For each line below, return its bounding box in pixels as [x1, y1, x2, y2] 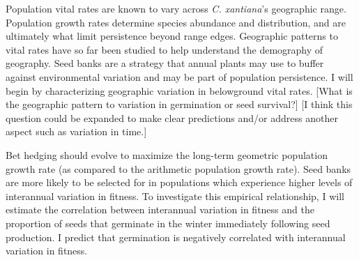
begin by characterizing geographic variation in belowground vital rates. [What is [6, 83, 353, 98]
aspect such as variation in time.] [6, 124, 147, 139]
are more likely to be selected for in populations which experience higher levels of [6, 175, 353, 190]
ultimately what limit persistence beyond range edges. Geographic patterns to [6, 29, 338, 43]
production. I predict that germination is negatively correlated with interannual [6, 229, 346, 244]
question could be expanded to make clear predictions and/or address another [6, 110, 338, 125]
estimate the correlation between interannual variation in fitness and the [6, 202, 314, 217]
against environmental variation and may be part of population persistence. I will [6, 69, 353, 84]
